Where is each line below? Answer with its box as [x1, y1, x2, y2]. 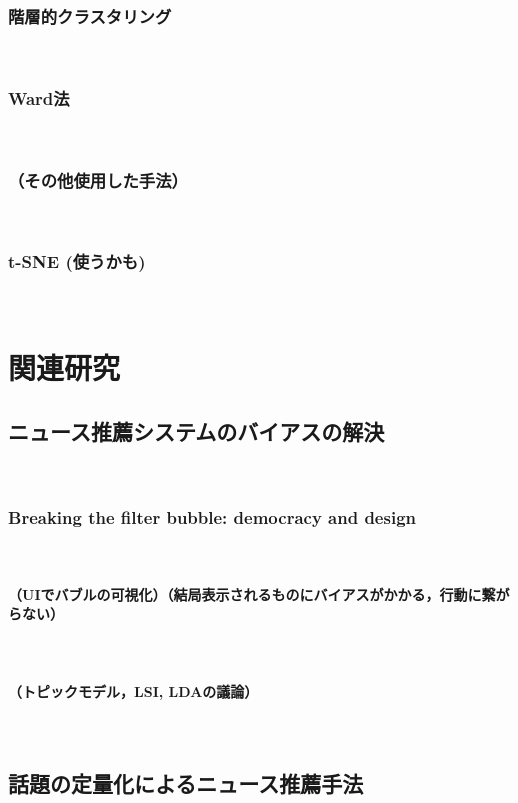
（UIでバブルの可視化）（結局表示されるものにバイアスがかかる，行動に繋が [8, 583, 510, 604]
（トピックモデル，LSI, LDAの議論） [8, 680, 259, 701]
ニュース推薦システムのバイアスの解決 [8, 416, 385, 447]
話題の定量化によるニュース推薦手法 [8, 768, 364, 798]
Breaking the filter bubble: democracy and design [8, 505, 416, 530]
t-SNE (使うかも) [8, 249, 146, 274]
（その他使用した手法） [8, 167, 188, 192]
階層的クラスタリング [8, 3, 172, 28]
